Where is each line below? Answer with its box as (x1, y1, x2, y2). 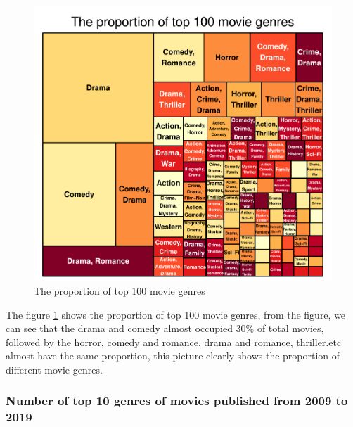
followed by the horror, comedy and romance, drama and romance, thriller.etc (6, 334, 342, 349)
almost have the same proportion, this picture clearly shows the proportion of (6, 348, 340, 363)
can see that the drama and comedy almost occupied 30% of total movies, (6, 321, 324, 336)
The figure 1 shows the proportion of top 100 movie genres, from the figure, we (6, 307, 346, 321)
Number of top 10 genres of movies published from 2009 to (6, 392, 348, 409)
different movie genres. (6, 362, 103, 376)
